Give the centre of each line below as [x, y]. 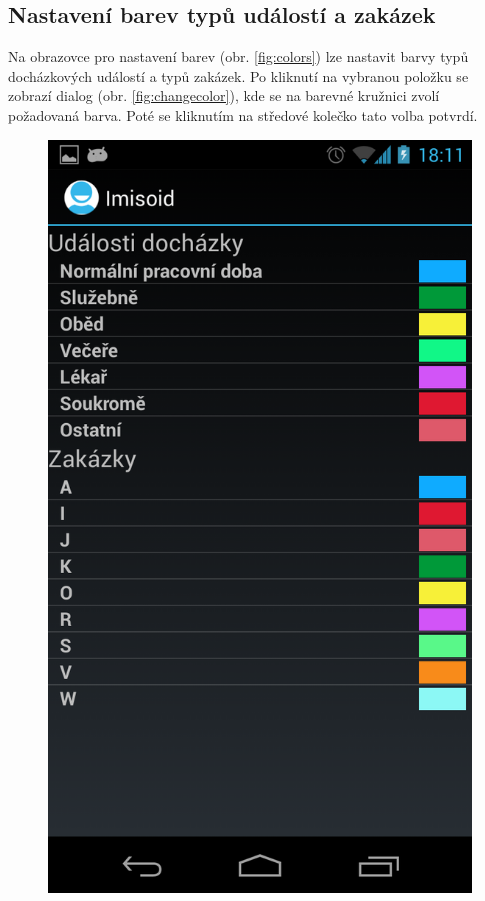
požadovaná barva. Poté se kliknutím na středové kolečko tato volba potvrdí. [243, 114]
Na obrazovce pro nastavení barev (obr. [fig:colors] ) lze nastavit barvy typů [238, 56]
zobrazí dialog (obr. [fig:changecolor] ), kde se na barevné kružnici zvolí [224, 95]
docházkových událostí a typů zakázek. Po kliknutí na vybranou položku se [238, 75]
